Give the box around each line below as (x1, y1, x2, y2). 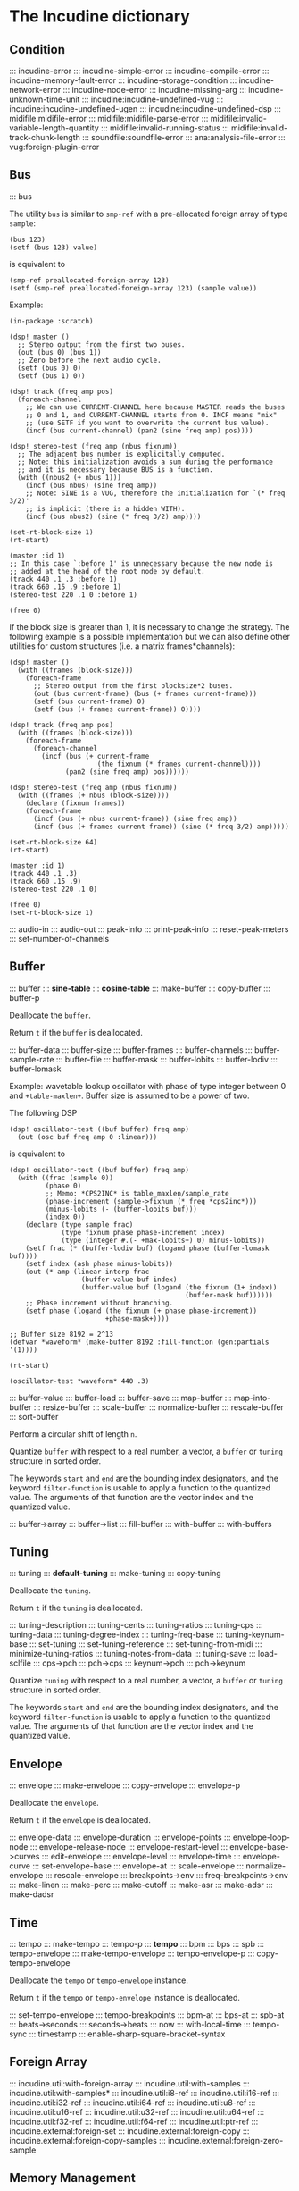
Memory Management (9, 2170, 136, 2186)
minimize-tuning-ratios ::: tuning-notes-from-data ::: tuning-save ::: (9, 1649, 256, 1659)
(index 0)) (45, 1213, 87, 1221)
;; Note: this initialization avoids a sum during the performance (17, 458, 274, 466)
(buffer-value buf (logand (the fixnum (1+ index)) (80, 1282, 278, 1292)
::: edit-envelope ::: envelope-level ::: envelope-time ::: (41, 1851, 241, 1862)
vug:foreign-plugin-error (9, 141, 100, 152)
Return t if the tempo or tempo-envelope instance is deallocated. (9, 1993, 241, 2003)
